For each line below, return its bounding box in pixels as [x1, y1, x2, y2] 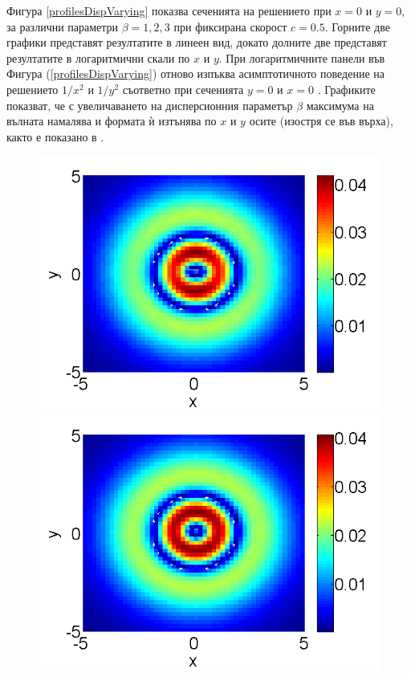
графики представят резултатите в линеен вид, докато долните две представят [6, 34, 387, 51]
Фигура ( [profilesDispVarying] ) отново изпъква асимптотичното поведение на [6, 65, 385, 82]
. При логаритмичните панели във [218, 49, 385, 66]
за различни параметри [6, 18, 119, 35]
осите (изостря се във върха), [249, 112, 393, 129]
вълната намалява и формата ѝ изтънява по [6, 112, 217, 129]
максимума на [306, 96, 374, 113]
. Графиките [317, 80, 376, 97]
